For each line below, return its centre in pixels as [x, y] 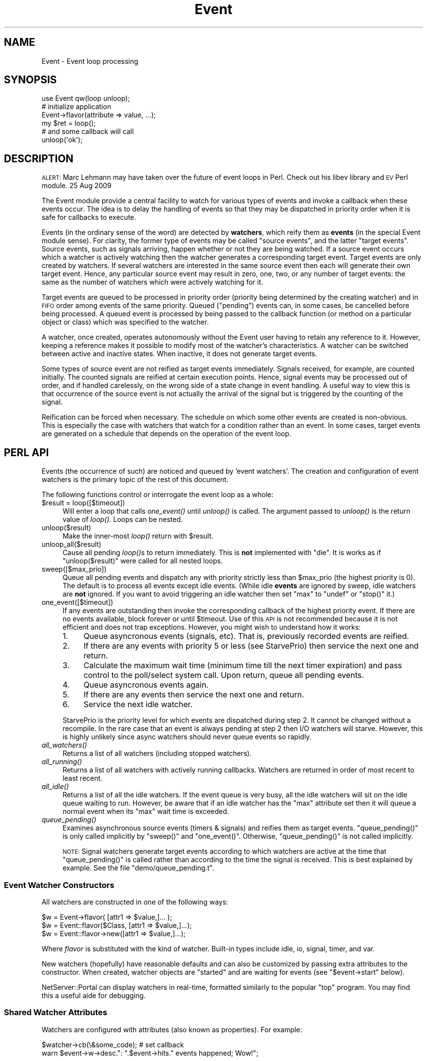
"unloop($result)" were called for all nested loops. [143, 561]
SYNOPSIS [30, 80]
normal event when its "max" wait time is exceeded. [146, 811]
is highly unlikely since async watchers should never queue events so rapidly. [187, 737]
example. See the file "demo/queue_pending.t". [138, 868]
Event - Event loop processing [90, 61]
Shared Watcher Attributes [56, 1013]
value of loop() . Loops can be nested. [123, 520]
